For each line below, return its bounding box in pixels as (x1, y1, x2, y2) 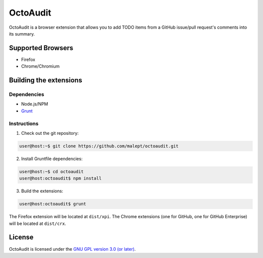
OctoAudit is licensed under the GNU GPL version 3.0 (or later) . (9, 246, 136, 252)
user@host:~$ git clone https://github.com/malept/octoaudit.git (19, 143, 179, 148)
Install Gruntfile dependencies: (21, 156, 83, 162)
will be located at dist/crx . (9, 221, 66, 226)
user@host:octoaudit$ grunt (19, 201, 86, 207)
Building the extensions (9, 76, 82, 85)
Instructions (9, 120, 39, 127)
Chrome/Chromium (21, 63, 60, 69)
